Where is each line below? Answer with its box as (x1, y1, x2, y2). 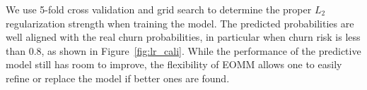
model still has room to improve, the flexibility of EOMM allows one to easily (6, 57, 342, 72)
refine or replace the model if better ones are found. (6, 70, 230, 85)
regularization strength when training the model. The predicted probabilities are (6, 15, 354, 30)
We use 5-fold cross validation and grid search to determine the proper (6, 2, 312, 16)
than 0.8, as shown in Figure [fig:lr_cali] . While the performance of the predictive (6, 43, 361, 58)
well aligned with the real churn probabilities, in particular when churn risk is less (6, 30, 361, 44)
